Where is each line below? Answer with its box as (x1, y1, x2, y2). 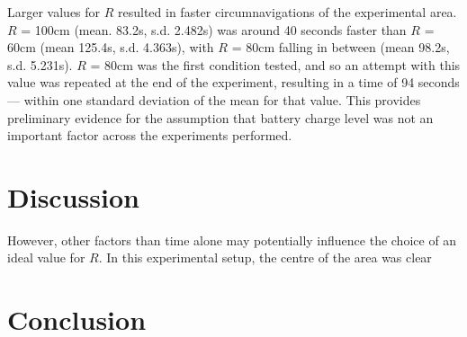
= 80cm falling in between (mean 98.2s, (231, 38, 450, 57)
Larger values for (7, 3, 101, 21)
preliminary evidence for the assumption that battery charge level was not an (7, 108, 434, 127)
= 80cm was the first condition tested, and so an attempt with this (90, 55, 461, 74)
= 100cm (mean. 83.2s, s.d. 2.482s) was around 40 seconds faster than (21, 20, 407, 39)
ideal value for (7, 248, 85, 267)
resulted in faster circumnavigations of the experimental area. (118, 3, 457, 21)
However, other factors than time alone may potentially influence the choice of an (7, 230, 457, 249)
